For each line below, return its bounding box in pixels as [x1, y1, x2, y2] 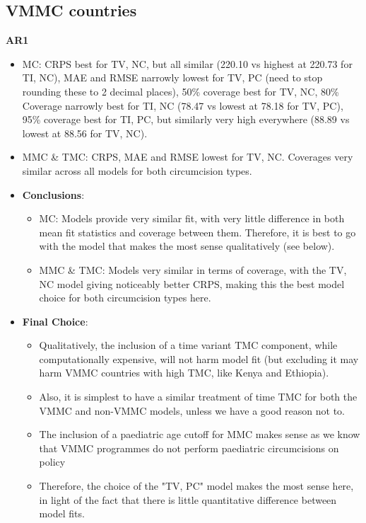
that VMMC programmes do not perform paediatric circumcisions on [39, 440, 339, 455]
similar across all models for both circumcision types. [22, 163, 252, 178]
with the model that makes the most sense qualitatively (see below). [39, 238, 335, 253]
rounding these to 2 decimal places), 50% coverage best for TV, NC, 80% [22, 84, 339, 98]
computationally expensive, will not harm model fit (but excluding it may [39, 351, 359, 366]
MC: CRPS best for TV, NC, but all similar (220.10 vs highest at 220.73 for [22, 56, 353, 71]
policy [39, 454, 66, 469]
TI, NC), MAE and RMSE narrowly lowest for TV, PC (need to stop [22, 70, 323, 85]
